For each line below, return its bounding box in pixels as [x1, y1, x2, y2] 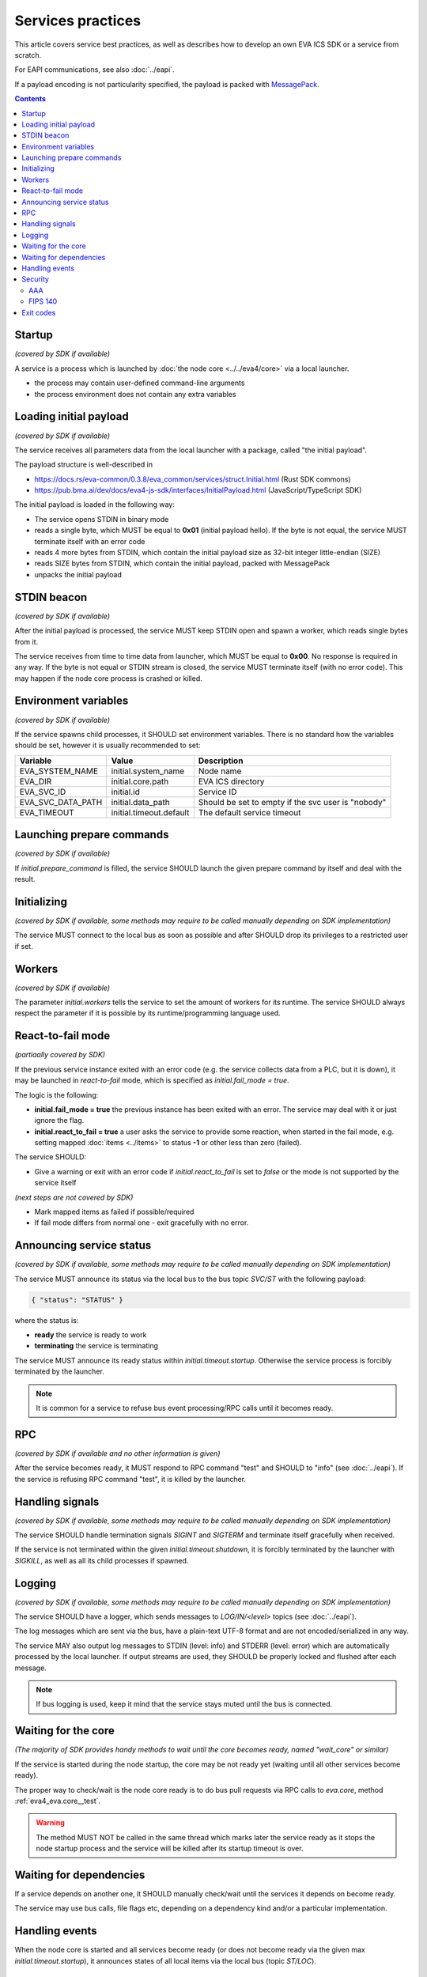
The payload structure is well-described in [14, 459, 153, 470]
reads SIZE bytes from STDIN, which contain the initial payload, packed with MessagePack [34, 558, 331, 569]
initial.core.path [111, 776, 169, 787]
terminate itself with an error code [34, 536, 145, 546]
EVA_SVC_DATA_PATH [19, 796, 103, 807]
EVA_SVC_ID [19, 786, 66, 797]
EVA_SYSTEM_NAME [19, 765, 99, 777]
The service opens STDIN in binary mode [34, 514, 169, 524]
